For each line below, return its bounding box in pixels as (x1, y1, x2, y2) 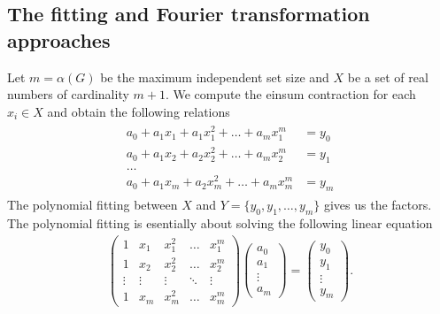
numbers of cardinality (7, 85, 129, 103)
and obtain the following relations (47, 102, 230, 120)
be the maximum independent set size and (100, 67, 329, 86)
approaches (7, 26, 111, 53)
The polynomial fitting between (7, 195, 178, 214)
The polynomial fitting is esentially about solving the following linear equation (7, 213, 433, 232)
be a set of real (347, 67, 428, 86)
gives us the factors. (323, 195, 432, 214)
